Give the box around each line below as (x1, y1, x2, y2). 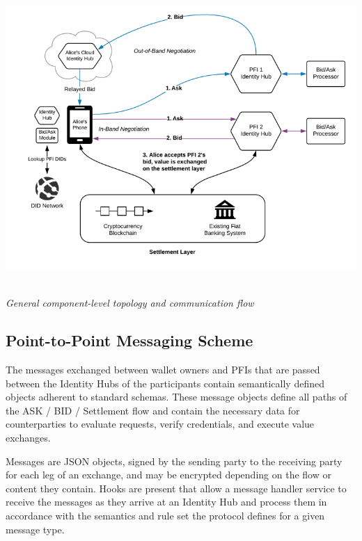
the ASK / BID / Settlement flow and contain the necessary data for (6, 403, 300, 417)
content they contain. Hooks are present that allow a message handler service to (6, 481, 347, 495)
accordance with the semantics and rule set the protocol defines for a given (6, 508, 325, 523)
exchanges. (6, 430, 51, 445)
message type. (6, 522, 65, 536)
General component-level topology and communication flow (6, 296, 254, 310)
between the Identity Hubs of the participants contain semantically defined (6, 376, 324, 390)
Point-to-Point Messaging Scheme (6, 330, 253, 351)
